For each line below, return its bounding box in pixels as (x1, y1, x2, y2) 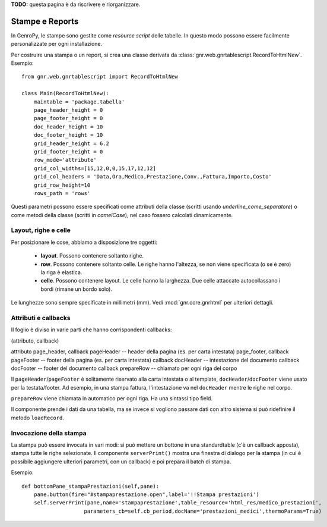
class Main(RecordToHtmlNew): (21, 90, 110, 97)
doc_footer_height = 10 (33, 131, 103, 139)
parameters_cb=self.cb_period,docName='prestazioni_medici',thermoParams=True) (84, 507, 322, 515)
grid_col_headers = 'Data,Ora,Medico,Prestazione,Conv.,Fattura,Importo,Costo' (33, 173, 272, 180)
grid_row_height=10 (33, 181, 91, 189)
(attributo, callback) (11, 337, 59, 344)
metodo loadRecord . (11, 414, 65, 421)
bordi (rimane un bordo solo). (40, 286, 113, 293)
